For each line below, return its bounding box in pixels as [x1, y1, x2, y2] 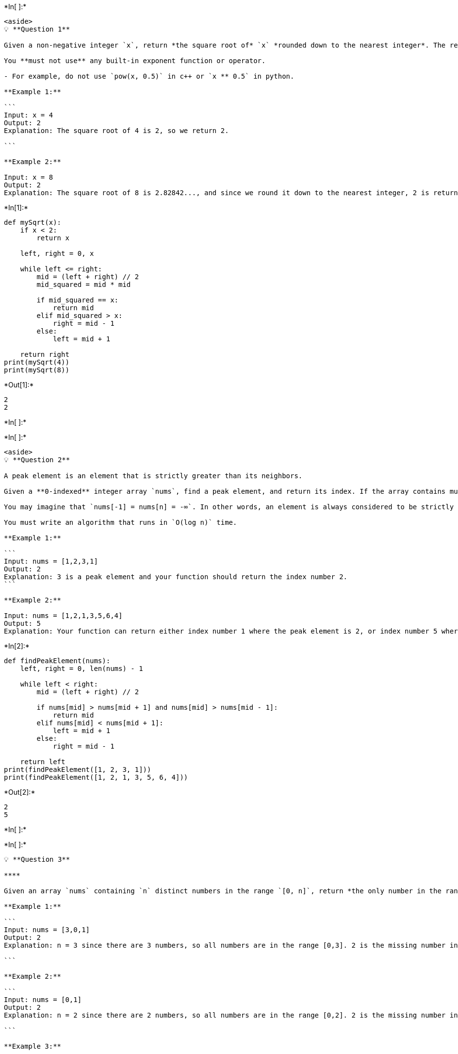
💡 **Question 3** [4, 855, 70, 863]
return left [20, 758, 65, 766]
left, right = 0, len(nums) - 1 [20, 665, 143, 672]
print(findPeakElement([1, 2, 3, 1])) [4, 766, 151, 773]
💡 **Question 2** [4, 456, 70, 464]
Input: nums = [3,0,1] [4, 926, 90, 934]
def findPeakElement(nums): [4, 657, 111, 665]
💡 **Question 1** [4, 25, 70, 33]
